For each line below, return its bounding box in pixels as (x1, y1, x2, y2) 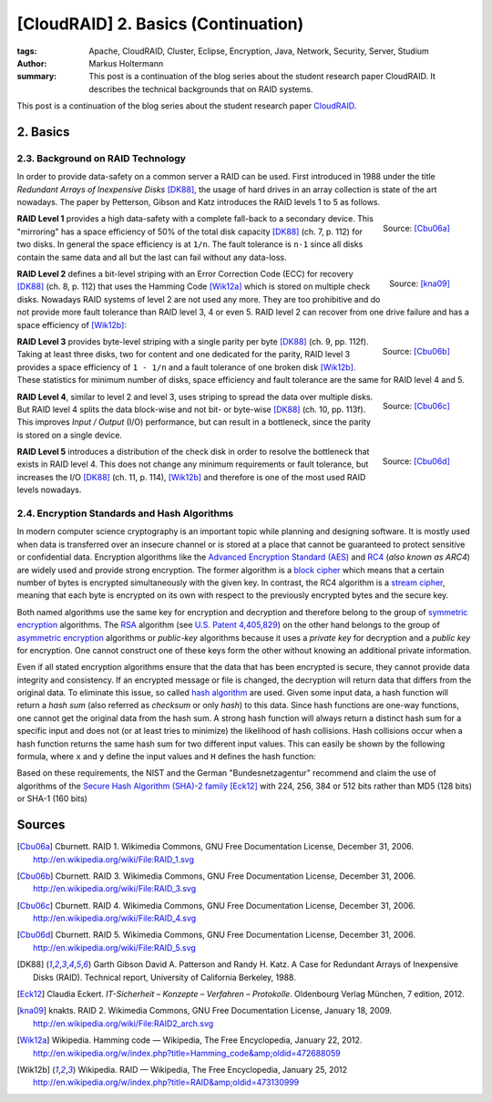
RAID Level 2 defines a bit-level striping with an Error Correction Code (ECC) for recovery (16, 269, 354, 279)
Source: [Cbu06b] (382, 345, 450, 356)
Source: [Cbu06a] (383, 223, 450, 234)
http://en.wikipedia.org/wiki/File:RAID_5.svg (33, 942, 196, 953)
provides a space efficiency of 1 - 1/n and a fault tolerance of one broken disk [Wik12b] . (16, 361, 356, 373)
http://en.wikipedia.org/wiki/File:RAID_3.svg (33, 883, 197, 894)
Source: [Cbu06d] (382, 456, 450, 467)
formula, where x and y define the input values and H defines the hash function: (16, 751, 316, 762)
